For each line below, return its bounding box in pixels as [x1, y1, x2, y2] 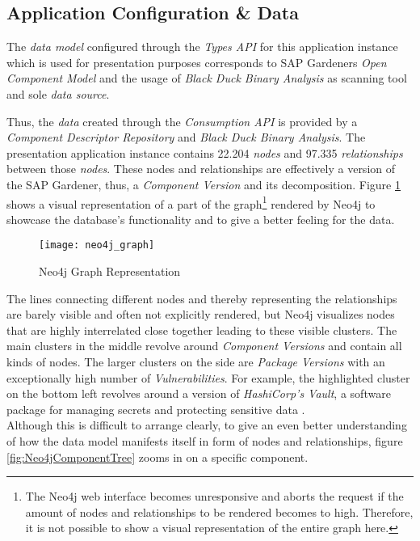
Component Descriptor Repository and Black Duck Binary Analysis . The [6, 129, 366, 146]
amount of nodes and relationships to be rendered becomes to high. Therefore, [25, 503, 414, 520]
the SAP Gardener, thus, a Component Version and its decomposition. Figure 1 [6, 175, 401, 192]
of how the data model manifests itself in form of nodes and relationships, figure [6, 432, 403, 449]
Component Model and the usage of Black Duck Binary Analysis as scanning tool [6, 70, 407, 87]
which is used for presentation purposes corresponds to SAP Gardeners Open [6, 53, 387, 70]
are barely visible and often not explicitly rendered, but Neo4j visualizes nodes [6, 306, 395, 323]
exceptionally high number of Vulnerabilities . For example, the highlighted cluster [6, 369, 410, 386]
